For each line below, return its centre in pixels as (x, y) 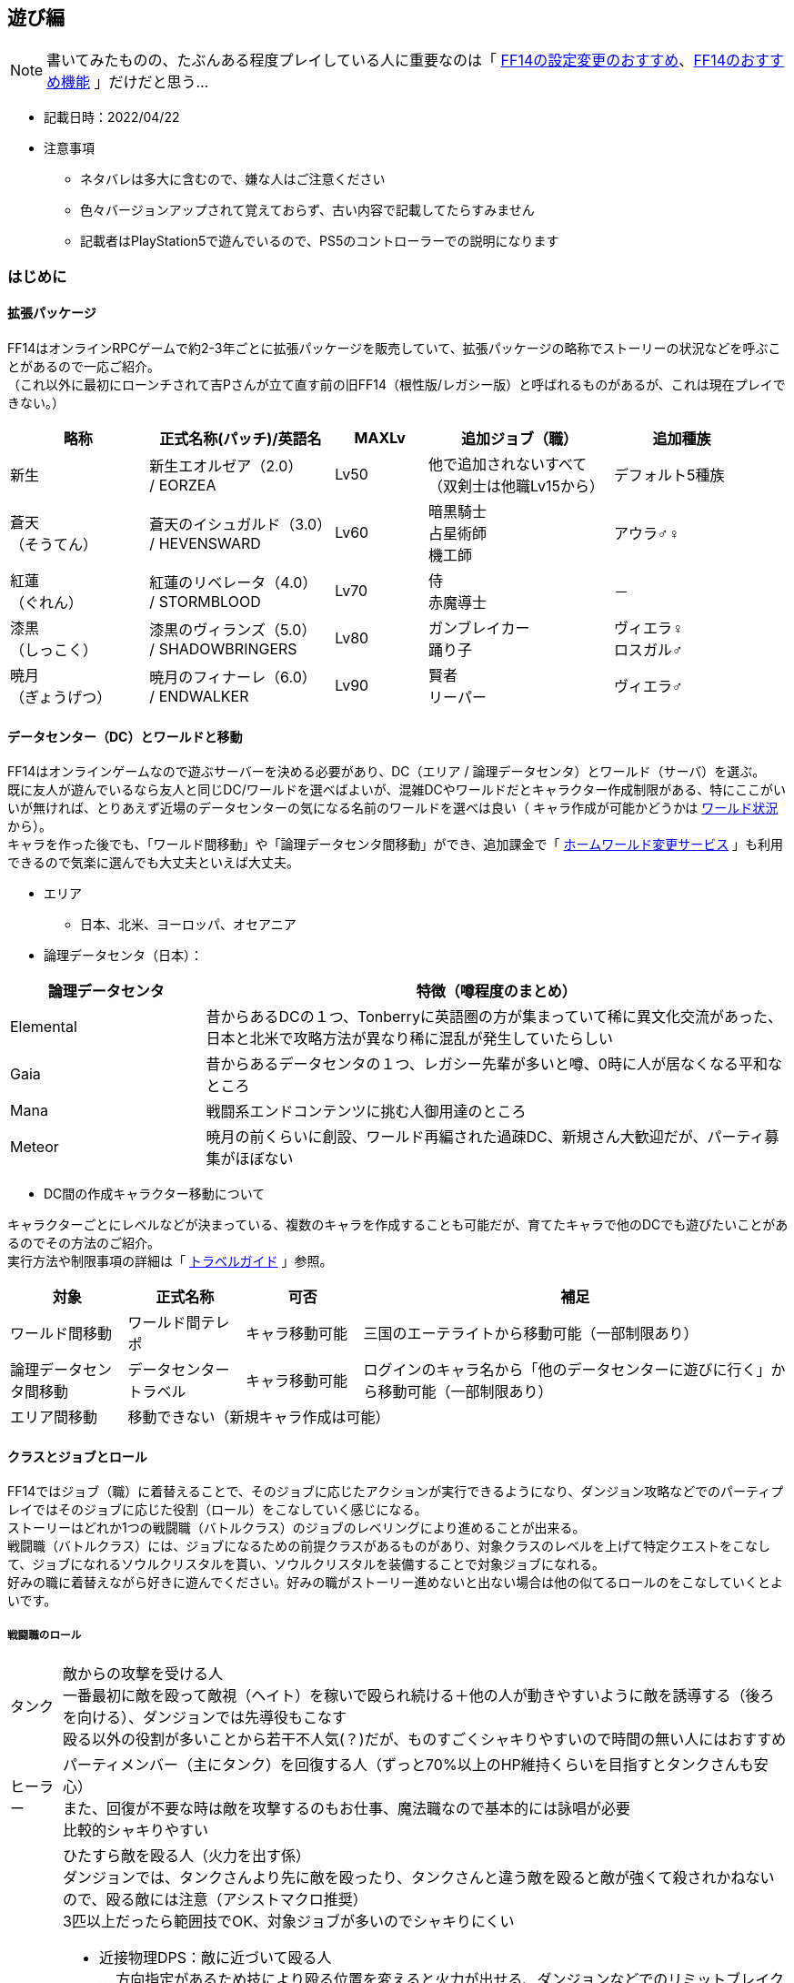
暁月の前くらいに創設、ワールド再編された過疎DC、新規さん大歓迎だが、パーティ (485, 1137)
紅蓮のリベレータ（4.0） (233, 583)
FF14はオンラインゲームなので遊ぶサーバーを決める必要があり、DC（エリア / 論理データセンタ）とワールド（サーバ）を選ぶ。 (387, 772)
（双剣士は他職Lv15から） (517, 486)
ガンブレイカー (479, 628)
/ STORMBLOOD (205, 602)
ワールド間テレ (179, 1323)
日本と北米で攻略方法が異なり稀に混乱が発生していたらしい (410, 1039)
